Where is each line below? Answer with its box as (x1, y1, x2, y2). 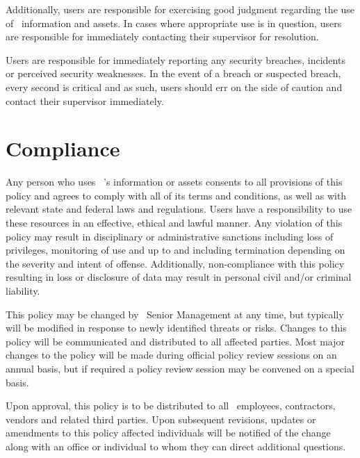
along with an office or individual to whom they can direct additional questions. (6, 439, 346, 453)
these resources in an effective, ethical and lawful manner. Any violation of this (6, 215, 343, 230)
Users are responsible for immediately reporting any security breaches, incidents (6, 52, 345, 67)
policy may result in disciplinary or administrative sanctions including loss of (6, 229, 334, 243)
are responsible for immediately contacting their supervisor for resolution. (6, 29, 319, 44)
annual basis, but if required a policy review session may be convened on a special (6, 361, 354, 375)
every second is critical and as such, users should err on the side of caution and (6, 79, 343, 94)
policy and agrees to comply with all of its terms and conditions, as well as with (6, 188, 347, 202)
